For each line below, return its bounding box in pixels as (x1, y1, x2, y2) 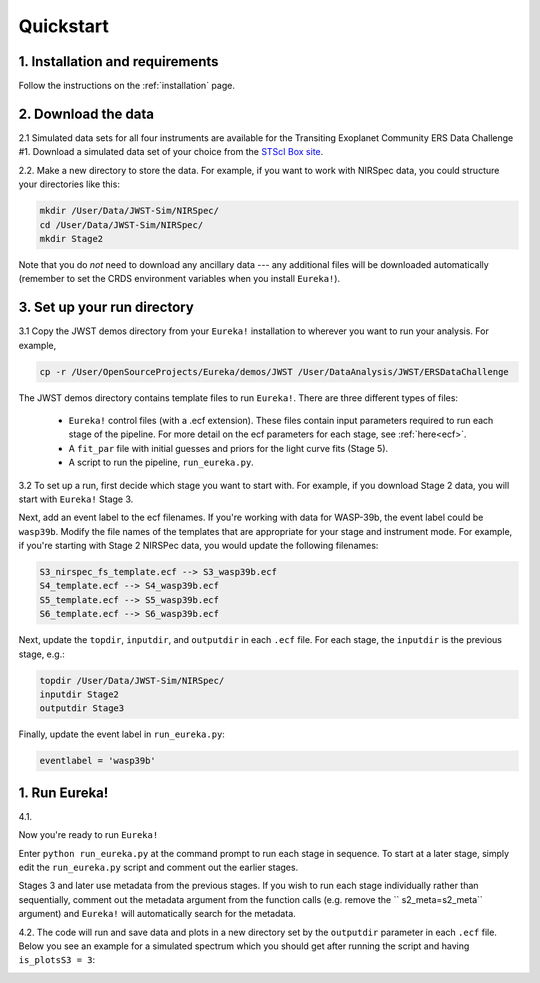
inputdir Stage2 (39, 688, 120, 700)
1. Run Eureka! (18, 784, 109, 801)
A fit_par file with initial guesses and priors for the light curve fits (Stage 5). (68, 442, 389, 454)
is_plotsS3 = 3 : (18, 954, 96, 966)
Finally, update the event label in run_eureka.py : (18, 728, 225, 740)
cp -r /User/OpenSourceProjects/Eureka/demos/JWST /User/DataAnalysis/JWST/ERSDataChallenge (39, 366, 509, 377)
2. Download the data (18, 105, 155, 122)
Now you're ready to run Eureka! (18, 829, 159, 841)
